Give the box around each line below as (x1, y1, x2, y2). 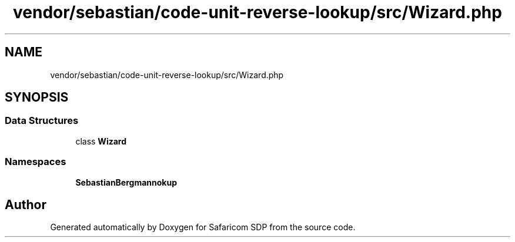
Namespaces (5, 156, 66, 168)
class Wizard (75, 136, 127, 146)
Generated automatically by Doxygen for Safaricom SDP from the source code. (50, 222, 356, 233)
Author (5, 197, 46, 212)
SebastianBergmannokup (75, 177, 177, 187)
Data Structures (5, 115, 79, 127)
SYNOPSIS (5, 90, 69, 105)
